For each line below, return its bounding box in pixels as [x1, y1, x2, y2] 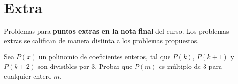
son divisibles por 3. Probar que [37, 61, 133, 71]
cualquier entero [4, 70, 52, 81]
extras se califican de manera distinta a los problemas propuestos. [4, 35, 199, 45]
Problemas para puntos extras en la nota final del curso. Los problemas [4, 26, 229, 36]
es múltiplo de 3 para [159, 61, 222, 71]
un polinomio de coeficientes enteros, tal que [38, 51, 171, 62]
